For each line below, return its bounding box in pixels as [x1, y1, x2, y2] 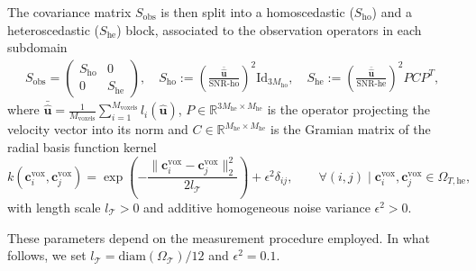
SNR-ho [208, 78, 240, 88]
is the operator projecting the [267, 100, 430, 119]
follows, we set [7, 246, 87, 265]
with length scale [7, 197, 101, 216]
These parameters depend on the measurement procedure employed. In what [7, 228, 430, 247]
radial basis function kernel [7, 138, 157, 157]
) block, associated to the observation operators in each [116, 20, 422, 39]
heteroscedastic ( [7, 20, 100, 39]
